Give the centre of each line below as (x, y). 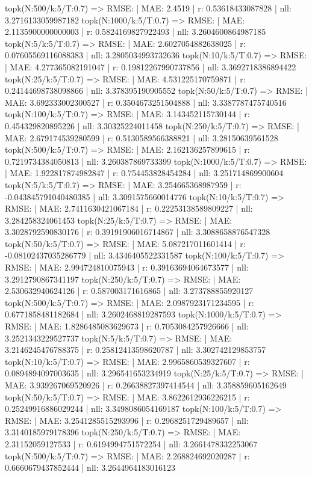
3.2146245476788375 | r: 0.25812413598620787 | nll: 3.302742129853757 (136, 350)
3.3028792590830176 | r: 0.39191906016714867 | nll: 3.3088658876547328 (138, 232)
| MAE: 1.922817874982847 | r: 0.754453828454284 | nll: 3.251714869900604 (144, 173)
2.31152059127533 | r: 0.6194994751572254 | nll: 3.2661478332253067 (131, 443)
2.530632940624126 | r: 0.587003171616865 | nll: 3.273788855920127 (129, 291)
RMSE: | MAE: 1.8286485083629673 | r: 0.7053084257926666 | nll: (127, 326)
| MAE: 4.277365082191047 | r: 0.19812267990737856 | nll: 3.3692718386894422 (151, 66)
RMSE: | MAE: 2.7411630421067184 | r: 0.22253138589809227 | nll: (129, 208)
